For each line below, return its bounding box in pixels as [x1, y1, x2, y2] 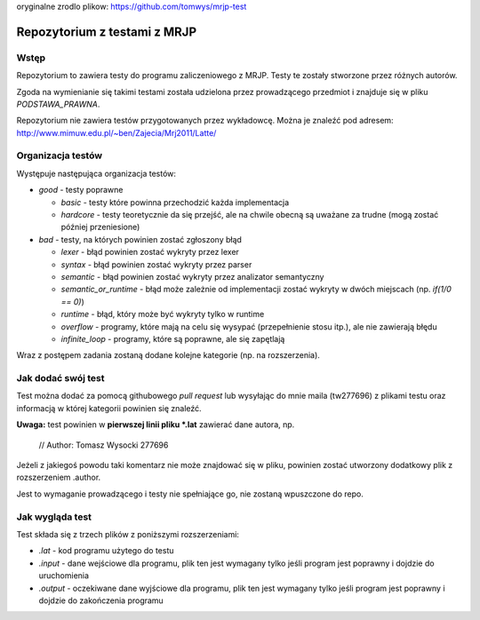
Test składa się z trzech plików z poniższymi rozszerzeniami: [16, 529, 240, 539]
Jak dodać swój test [16, 372, 105, 385]
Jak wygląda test [16, 511, 92, 523]
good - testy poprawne [38, 185, 124, 195]
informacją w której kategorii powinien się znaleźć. [16, 402, 202, 413]
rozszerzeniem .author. [16, 472, 101, 483]
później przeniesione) [60, 222, 140, 233]
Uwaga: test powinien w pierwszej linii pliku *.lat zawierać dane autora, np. [16, 419, 295, 430]
